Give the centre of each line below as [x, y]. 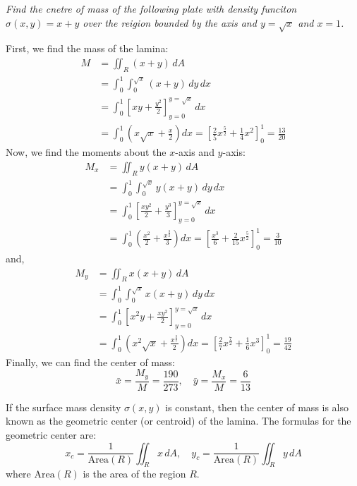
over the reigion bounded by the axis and [170, 22]
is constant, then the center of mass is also [257, 407]
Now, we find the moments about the [86, 152]
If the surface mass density [63, 407]
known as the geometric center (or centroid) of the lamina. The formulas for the [178, 421]
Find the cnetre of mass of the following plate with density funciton [151, 8]
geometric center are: [51, 435]
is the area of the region [134, 474]
